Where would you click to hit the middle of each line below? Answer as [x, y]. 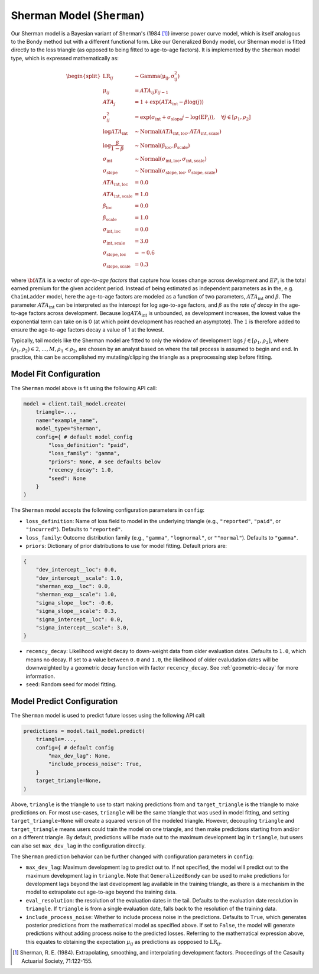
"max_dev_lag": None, [79, 756]
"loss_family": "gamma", [84, 453]
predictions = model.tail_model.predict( [84, 731]
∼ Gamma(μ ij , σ [154, 77]
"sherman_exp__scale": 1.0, [77, 595]
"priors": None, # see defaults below [104, 462]
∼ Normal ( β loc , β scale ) [162, 146]
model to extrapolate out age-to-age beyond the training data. [101, 892]
